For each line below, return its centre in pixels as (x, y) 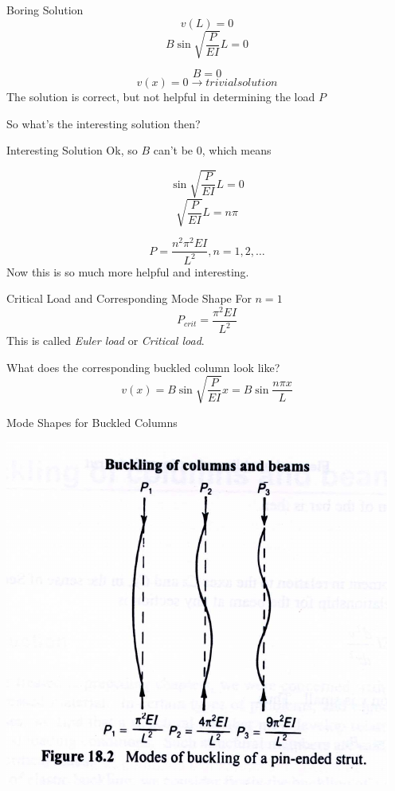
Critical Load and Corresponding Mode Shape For (129, 298)
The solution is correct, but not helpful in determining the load (161, 97)
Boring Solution (45, 10)
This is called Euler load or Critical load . (106, 341)
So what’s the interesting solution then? (104, 123)
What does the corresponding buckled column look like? (143, 367)
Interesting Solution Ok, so (72, 150)
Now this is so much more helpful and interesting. (128, 271)
